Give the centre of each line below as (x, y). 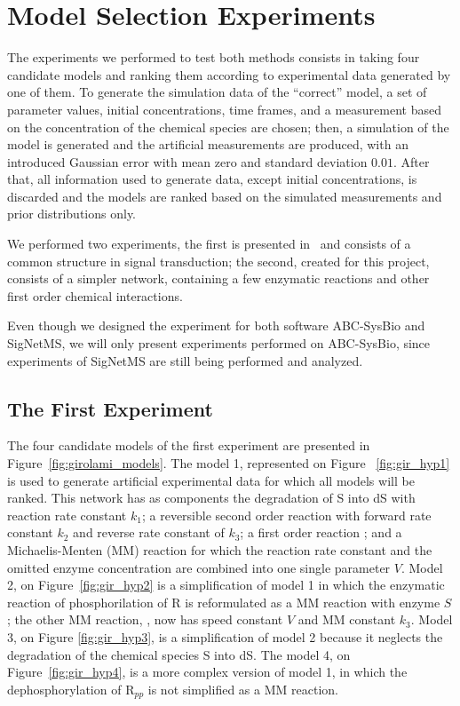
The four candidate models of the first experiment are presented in (189, 445)
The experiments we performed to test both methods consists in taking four (214, 57)
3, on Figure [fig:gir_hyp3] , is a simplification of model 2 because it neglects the (225, 636)
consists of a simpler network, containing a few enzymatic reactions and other (218, 278)
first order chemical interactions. (95, 295)
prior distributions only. (71, 214)
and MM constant (347, 619)
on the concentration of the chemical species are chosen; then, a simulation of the (228, 127)
